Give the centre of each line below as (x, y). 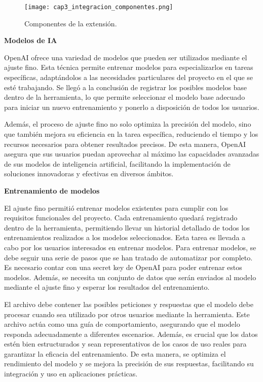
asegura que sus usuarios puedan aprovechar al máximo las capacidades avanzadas (132, 154)
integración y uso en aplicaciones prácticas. (71, 374)
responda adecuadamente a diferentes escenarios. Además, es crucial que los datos (131, 334)
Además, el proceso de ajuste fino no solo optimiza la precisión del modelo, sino (128, 124)
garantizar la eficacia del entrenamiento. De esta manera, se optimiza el (115, 353)
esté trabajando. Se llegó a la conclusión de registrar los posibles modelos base (126, 87)
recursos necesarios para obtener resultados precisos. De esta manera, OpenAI (125, 144)
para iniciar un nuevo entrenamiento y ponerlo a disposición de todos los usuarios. (132, 107)
